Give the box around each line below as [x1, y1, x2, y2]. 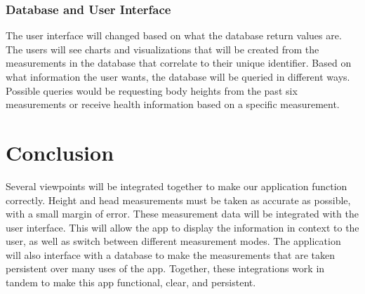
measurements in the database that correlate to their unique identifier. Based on [6, 55, 352, 70]
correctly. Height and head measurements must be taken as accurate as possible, [6, 192, 351, 207]
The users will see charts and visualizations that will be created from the [6, 41, 319, 56]
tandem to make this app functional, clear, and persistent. [6, 275, 256, 290]
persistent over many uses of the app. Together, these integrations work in [6, 261, 325, 276]
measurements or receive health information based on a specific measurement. [6, 97, 340, 112]
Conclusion [6, 138, 114, 166]
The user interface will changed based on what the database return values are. [6, 28, 342, 43]
